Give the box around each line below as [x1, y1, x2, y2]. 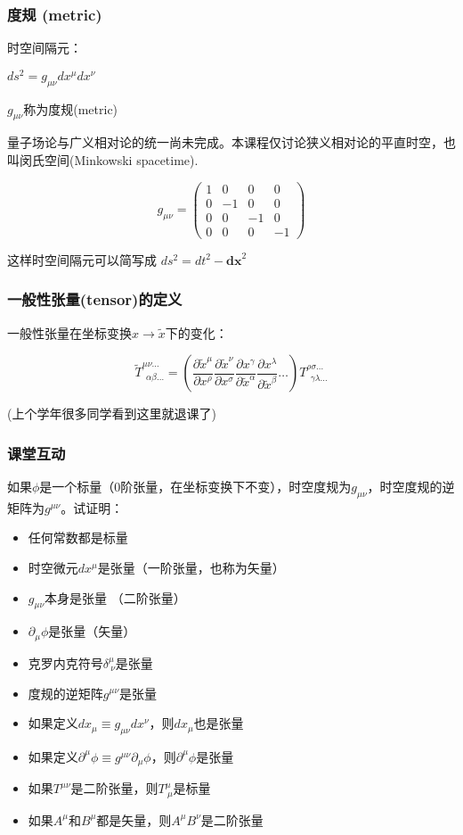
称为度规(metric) [23, 99, 118, 118]
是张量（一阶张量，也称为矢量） [97, 558, 285, 577]
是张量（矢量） [48, 622, 136, 641]
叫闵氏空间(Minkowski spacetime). [7, 151, 199, 169]
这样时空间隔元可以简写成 [7, 250, 157, 269]
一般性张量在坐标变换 [7, 323, 132, 342]
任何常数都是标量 [28, 528, 128, 547]
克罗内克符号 [28, 653, 103, 672]
